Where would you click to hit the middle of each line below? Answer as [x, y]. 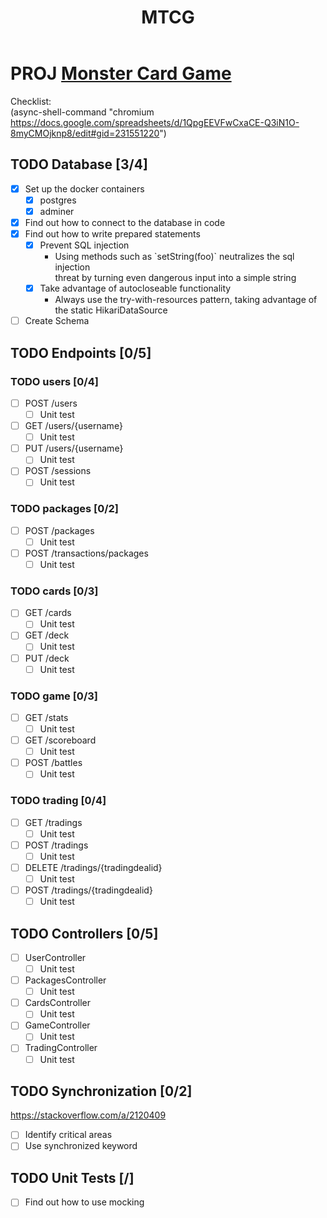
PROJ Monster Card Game [121, 73]
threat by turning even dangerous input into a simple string [175, 278]
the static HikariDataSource [111, 310]
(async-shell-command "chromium [82, 112]
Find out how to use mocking [84, 1202]
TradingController [61, 1048]
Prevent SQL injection [84, 245]
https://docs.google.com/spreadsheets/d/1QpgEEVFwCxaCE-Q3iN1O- [155, 122]
